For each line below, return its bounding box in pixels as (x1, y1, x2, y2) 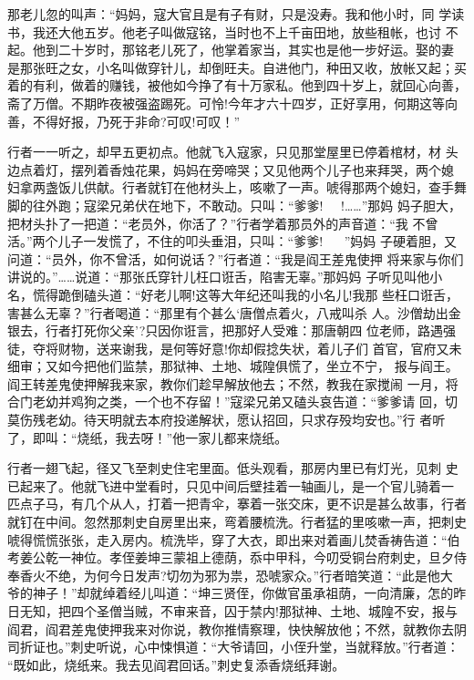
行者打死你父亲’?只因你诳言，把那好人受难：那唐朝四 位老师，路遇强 (45, 321, 456, 340)
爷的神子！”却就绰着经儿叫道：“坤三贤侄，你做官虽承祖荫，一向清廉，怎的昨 (7, 583, 467, 603)
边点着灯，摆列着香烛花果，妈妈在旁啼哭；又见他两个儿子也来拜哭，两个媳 (7, 160, 454, 179)
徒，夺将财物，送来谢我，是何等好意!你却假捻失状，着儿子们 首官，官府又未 (7, 338, 462, 357)
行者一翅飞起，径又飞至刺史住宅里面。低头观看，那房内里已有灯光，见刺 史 (7, 458, 459, 478)
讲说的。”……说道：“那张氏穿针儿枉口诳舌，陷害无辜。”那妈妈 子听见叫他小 (7, 267, 443, 286)
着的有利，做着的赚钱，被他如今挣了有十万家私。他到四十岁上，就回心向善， (7, 76, 467, 95)
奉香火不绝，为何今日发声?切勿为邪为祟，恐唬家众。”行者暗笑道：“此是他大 (7, 565, 453, 584)
